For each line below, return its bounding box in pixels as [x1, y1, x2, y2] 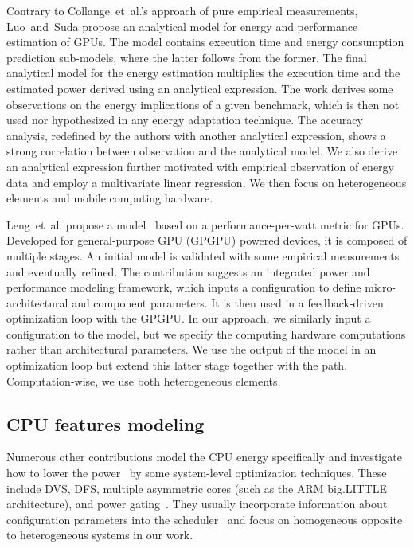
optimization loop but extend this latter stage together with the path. [6, 357, 348, 374]
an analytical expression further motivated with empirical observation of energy [6, 158, 394, 174]
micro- [365, 279, 396, 296]
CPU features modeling [6, 411, 205, 436]
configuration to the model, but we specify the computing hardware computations [6, 325, 406, 342]
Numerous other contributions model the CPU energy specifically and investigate [6, 448, 402, 465]
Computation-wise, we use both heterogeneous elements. [6, 372, 281, 389]
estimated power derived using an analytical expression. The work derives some [6, 80, 393, 96]
